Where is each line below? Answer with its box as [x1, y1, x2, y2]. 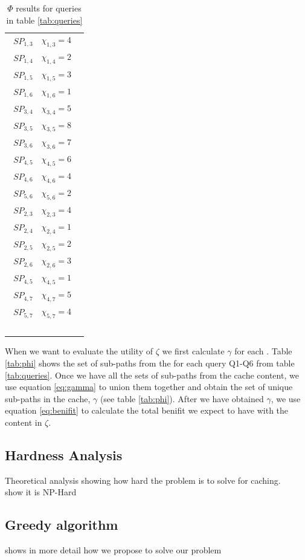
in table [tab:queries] [6, 13, 83, 26]
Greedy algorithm [5, 515, 118, 534]
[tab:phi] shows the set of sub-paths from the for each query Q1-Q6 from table [5, 356, 295, 369]
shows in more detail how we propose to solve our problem [5, 544, 222, 556]
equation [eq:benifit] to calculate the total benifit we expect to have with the [5, 404, 289, 417]
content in [5, 415, 42, 428]
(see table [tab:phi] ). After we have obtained [100, 392, 264, 405]
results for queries [16, 2, 82, 14]
